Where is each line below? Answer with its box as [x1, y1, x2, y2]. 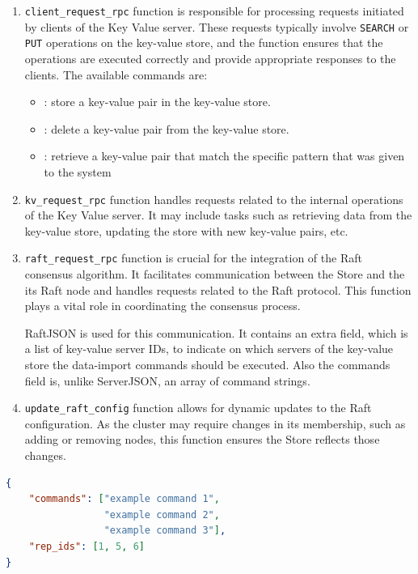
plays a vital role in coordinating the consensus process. [24, 297, 301, 314]
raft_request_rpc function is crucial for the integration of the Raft [24, 249, 362, 266]
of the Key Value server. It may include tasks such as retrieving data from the [24, 206, 412, 223]
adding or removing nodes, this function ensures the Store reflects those [24, 431, 380, 448]
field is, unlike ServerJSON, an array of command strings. [24, 372, 310, 389]
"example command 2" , [103, 508, 220, 521]
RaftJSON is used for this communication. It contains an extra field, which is [24, 324, 408, 341]
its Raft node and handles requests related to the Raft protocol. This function [24, 281, 412, 298]
